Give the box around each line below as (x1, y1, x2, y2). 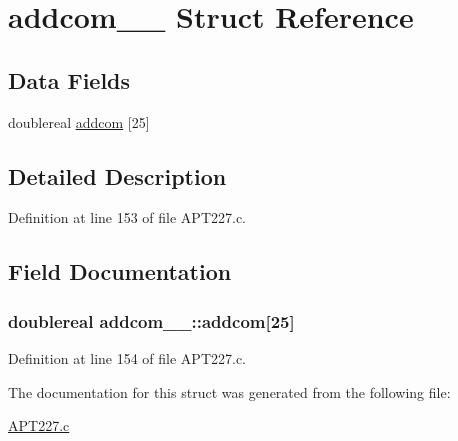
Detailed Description (8, 160, 227, 191)
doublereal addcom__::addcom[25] (8, 308, 295, 333)
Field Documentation (8, 256, 232, 287)
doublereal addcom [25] (8, 111, 150, 132)
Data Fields (8, 64, 131, 95)
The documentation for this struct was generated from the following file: (8, 381, 451, 402)
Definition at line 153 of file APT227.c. (8, 207, 247, 228)
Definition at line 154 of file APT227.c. (8, 347, 247, 368)
